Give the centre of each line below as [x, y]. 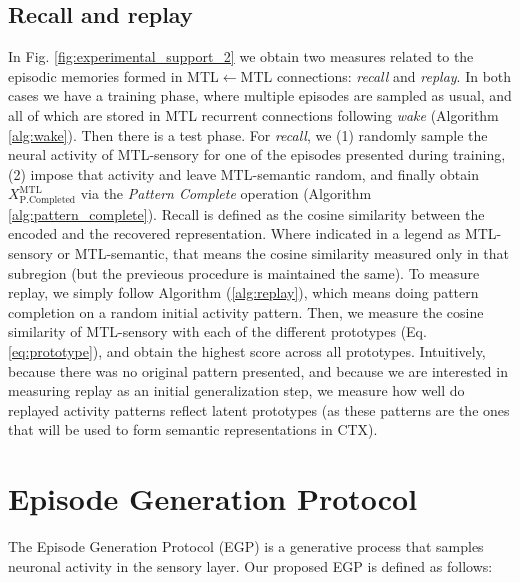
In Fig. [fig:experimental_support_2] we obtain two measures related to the [241, 56]
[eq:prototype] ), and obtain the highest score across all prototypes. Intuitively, [247, 350]
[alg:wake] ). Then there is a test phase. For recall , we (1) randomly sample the [248, 134]
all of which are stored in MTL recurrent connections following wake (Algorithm [253, 114]
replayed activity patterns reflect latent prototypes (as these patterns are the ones [259, 409]
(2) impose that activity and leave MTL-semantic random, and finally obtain [243, 173]
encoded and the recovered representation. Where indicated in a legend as [234, 233]
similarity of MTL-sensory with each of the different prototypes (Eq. [217, 331]
